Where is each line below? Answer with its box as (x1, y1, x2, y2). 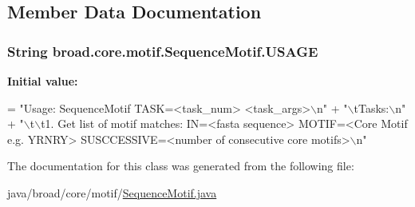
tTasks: (354, 99, 389, 116)
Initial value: (7, 73, 78, 89)
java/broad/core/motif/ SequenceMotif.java (7, 184, 217, 201)
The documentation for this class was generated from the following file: (7, 157, 354, 174)
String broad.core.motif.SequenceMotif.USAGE (7, 41, 318, 61)
